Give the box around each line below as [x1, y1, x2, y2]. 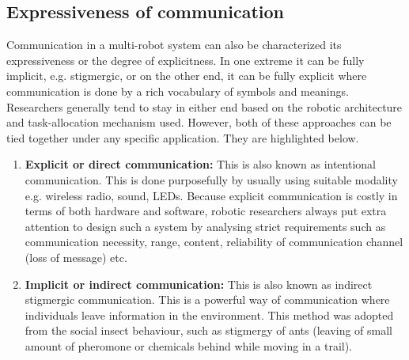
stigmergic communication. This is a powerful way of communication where [25, 291, 390, 308]
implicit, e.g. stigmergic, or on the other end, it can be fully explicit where [6, 67, 367, 84]
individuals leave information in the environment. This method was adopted [25, 306, 394, 323]
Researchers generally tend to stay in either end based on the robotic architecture [6, 98, 403, 115]
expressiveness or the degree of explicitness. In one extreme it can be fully [6, 51, 365, 68]
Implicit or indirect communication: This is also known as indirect [25, 275, 373, 292]
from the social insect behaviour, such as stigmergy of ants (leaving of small [25, 322, 392, 339]
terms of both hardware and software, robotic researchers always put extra [25, 203, 387, 219]
